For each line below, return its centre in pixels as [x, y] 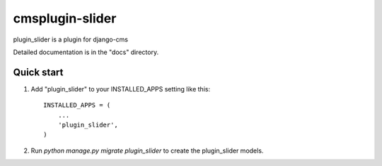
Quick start [38, 72]
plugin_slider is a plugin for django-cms [71, 39]
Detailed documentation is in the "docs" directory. [86, 52]
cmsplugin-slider [65, 18]
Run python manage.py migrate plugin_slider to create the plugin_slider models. [147, 151]
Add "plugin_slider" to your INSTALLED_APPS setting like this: [121, 89]
